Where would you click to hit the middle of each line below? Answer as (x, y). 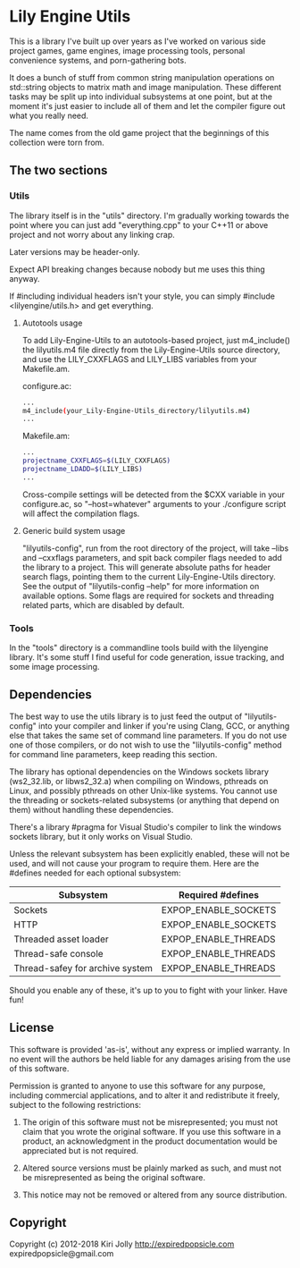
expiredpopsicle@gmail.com (62, 1254)
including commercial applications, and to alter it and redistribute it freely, (145, 1095)
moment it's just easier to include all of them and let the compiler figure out (147, 106)
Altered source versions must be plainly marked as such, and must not (152, 1168)
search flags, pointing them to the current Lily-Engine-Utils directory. (149, 576)
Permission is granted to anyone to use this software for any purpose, (137, 1086)
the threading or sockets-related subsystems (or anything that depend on (144, 800)
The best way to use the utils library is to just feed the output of (126, 716)
